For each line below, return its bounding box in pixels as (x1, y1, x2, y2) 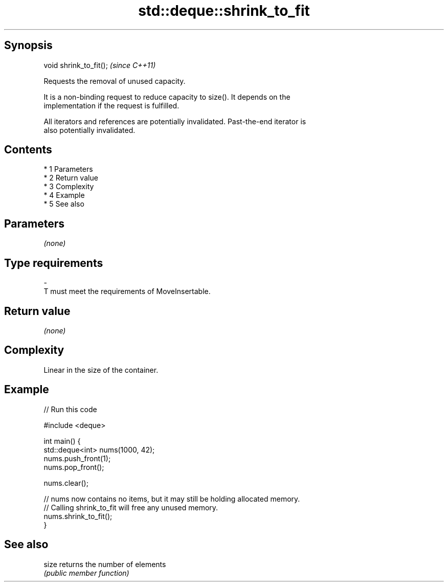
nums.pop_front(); (43, 462, 104, 471)
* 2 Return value (43, 173, 98, 183)
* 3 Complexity (43, 182, 94, 191)
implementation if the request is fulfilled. (43, 101, 180, 110)
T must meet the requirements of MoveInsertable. (43, 287, 211, 296)
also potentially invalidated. (43, 125, 136, 134)
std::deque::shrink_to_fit (138, 2, 310, 19)
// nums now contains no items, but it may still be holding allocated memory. (43, 494, 300, 503)
